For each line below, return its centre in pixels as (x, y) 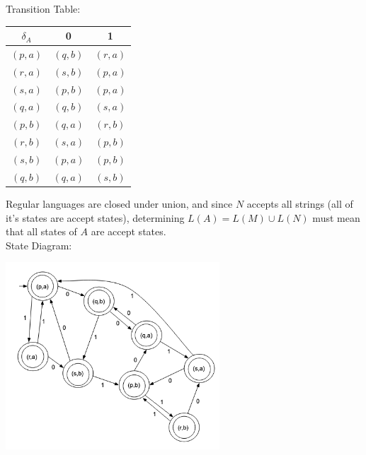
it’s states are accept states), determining (95, 217)
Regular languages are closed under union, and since (119, 203)
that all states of (41, 231)
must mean (336, 217)
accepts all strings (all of (300, 203)
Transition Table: (43, 8)
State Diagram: (39, 245)
